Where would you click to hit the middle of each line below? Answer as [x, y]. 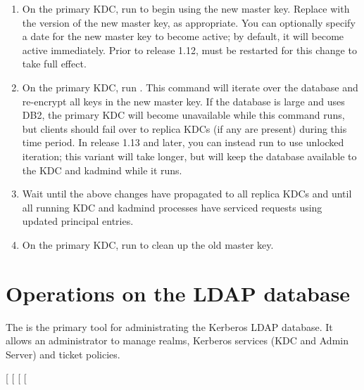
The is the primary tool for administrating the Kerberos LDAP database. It [169, 326]
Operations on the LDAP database [178, 293]
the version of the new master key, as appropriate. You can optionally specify [189, 22]
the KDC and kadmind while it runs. [102, 170]
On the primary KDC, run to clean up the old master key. [148, 244]
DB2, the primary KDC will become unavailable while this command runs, [183, 115]
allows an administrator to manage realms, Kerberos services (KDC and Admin [177, 340]
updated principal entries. [78, 221]
